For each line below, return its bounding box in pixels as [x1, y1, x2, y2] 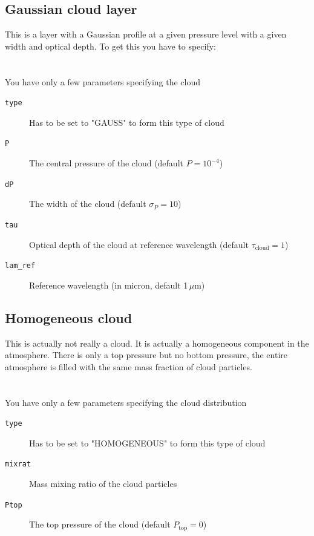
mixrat [5, 460, 31, 469]
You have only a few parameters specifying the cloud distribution [5, 396, 247, 408]
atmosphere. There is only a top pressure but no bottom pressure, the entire [5, 348, 287, 361]
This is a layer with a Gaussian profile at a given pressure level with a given [5, 28, 287, 41]
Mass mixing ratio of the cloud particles [29, 477, 177, 490]
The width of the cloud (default [29, 197, 146, 210]
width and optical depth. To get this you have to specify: [5, 39, 217, 52]
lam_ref [5, 261, 36, 270]
